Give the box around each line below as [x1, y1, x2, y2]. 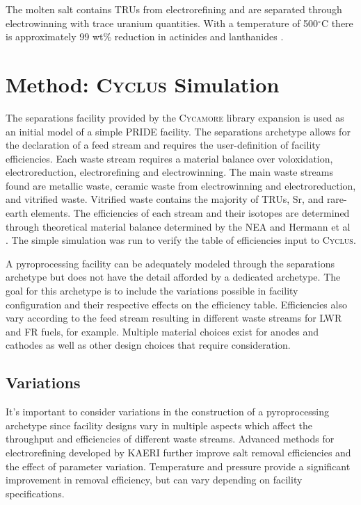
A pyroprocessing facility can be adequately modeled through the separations [6, 256, 335, 270]
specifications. [6, 486, 65, 500]
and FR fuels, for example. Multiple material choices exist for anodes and [6, 324, 319, 338]
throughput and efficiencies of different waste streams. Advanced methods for [6, 431, 335, 446]
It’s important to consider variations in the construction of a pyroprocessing [6, 404, 330, 419]
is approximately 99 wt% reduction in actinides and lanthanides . [6, 29, 284, 44]
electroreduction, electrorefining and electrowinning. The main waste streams [6, 165, 334, 179]
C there [321, 15, 353, 30]
